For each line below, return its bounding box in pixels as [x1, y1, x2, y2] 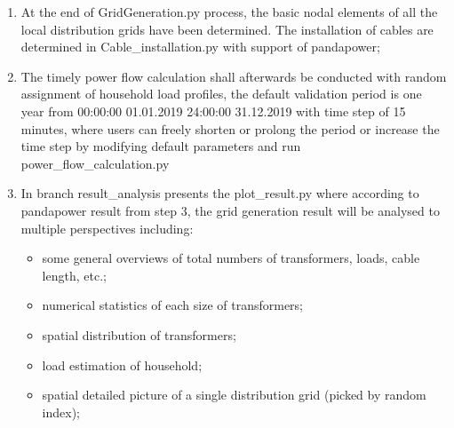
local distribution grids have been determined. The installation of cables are [20, 20, 434, 38]
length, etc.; [42, 266, 107, 284]
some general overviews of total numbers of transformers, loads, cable [42, 249, 420, 267]
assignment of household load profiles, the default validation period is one [20, 84, 422, 103]
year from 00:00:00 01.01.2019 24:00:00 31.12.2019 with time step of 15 [20, 101, 406, 120]
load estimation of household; [42, 355, 203, 374]
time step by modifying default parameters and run [20, 137, 301, 155]
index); [42, 402, 80, 421]
